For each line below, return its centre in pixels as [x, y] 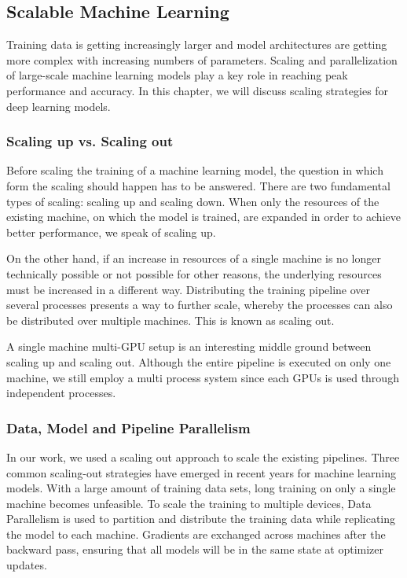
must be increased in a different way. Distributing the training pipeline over [189, 289]
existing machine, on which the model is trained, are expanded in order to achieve [203, 217]
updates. [27, 565]
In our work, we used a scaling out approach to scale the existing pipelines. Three [203, 457]
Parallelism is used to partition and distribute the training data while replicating [201, 519]
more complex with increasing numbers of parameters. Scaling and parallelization [202, 59]
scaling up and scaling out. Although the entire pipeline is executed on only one [199, 361]
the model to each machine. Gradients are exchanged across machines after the [196, 534]
